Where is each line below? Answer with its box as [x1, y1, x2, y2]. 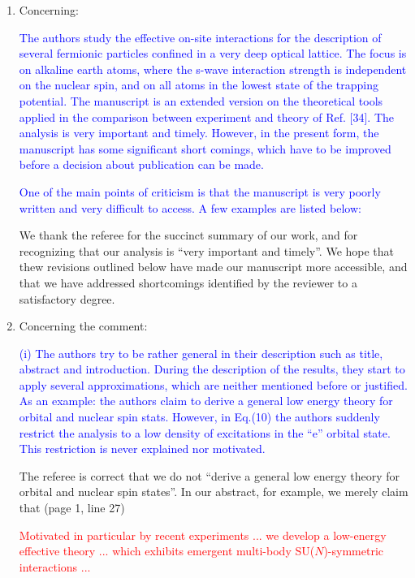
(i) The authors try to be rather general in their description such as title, [19, 344, 383, 361]
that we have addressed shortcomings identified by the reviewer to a [19, 274, 357, 291]
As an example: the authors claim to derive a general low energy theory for [19, 392, 393, 409]
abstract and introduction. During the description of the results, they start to [19, 360, 405, 377]
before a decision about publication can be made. [19, 156, 264, 173]
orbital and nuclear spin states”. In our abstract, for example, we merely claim [19, 483, 409, 500]
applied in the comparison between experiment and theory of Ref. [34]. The [19, 108, 395, 125]
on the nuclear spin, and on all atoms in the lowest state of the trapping [19, 76, 378, 93]
